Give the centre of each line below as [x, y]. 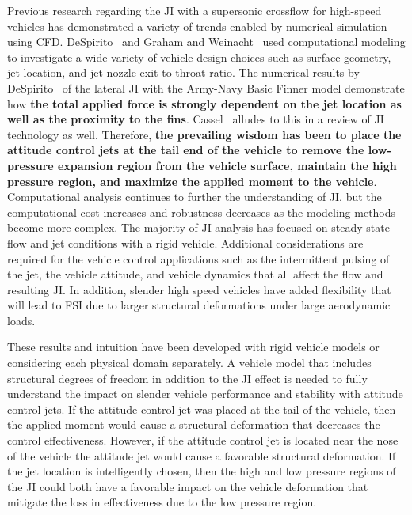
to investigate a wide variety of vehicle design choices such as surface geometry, [199, 57]
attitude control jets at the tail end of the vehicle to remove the [186, 150]
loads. [21, 320]
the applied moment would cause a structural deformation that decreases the [194, 424]
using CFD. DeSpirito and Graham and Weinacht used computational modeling [206, 42]
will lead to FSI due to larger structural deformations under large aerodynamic [199, 305]
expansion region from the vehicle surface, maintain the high [227, 165]
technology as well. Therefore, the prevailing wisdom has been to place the [204, 134]
